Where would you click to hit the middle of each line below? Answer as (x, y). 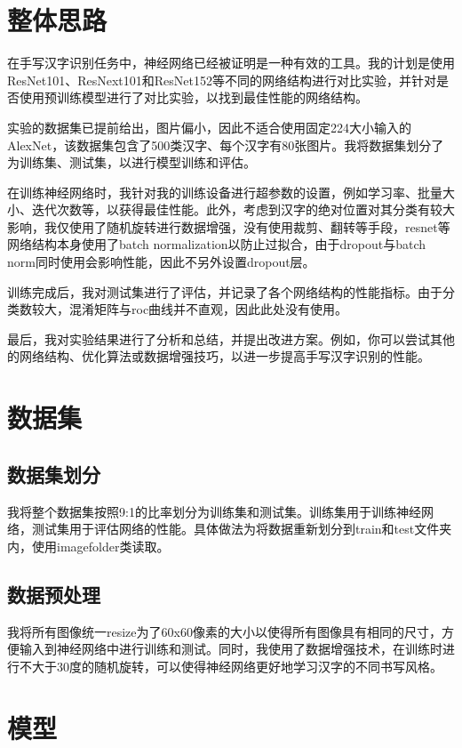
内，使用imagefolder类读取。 (88, 546)
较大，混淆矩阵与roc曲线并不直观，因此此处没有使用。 (190, 309)
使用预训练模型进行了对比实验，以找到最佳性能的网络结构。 (193, 97)
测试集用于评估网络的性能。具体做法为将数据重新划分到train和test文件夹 (242, 529)
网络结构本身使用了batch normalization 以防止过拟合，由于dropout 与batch (217, 244)
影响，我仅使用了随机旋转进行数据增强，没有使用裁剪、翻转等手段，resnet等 (229, 226)
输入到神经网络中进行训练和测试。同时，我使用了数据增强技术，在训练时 (231, 649)
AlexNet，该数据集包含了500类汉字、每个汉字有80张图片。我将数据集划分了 (226, 145)
